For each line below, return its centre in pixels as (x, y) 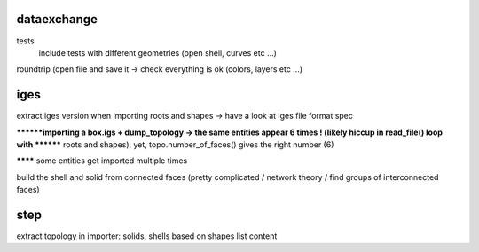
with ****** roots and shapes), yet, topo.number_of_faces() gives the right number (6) (175, 144)
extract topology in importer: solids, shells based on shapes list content (147, 236)
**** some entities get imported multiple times (102, 161)
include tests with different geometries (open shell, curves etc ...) (157, 52)
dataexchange (57, 19)
